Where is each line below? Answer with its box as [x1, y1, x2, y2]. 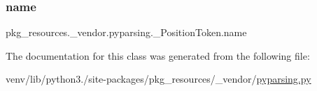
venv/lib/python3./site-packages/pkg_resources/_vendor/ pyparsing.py [6, 72, 311, 86]
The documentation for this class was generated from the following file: [6, 48, 310, 63]
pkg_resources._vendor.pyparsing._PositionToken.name [6, 25, 247, 40]
